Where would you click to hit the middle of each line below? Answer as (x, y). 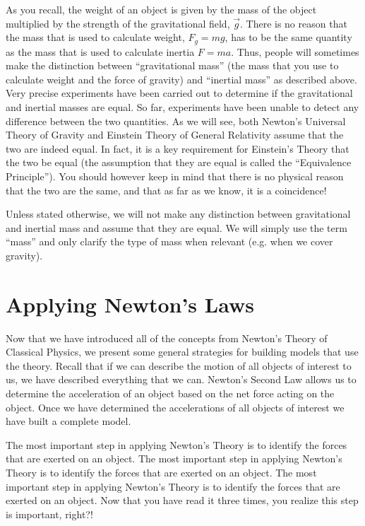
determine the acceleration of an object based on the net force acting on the (170, 393)
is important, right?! (49, 514)
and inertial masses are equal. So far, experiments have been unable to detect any (182, 107)
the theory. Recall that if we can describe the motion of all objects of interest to (179, 365)
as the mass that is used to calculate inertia (100, 51)
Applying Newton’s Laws (130, 304)
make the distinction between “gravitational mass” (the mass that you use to (172, 65)
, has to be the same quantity (288, 37)
